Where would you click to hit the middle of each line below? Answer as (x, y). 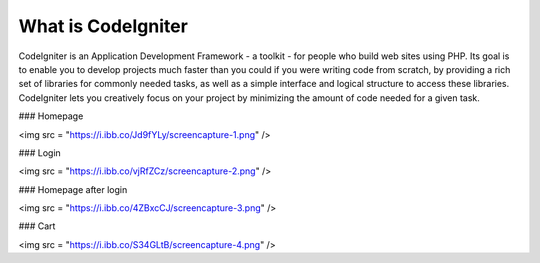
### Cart (37, 226)
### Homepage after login (73, 189)
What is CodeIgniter (103, 26)
